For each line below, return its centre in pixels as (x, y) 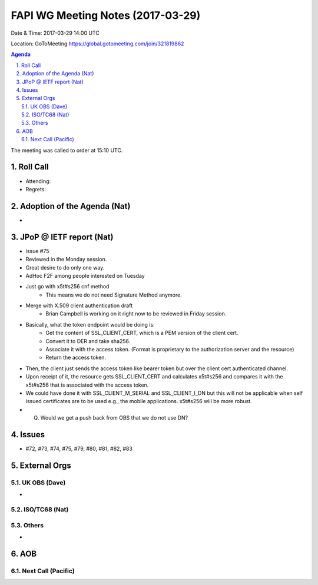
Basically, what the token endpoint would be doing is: (90, 324)
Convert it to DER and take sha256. (88, 341)
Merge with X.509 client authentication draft (79, 305)
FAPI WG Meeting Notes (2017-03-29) (106, 15)
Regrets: (36, 189)
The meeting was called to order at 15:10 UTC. (67, 150)
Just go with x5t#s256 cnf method (67, 287)
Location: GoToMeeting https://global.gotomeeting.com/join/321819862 (97, 44)
